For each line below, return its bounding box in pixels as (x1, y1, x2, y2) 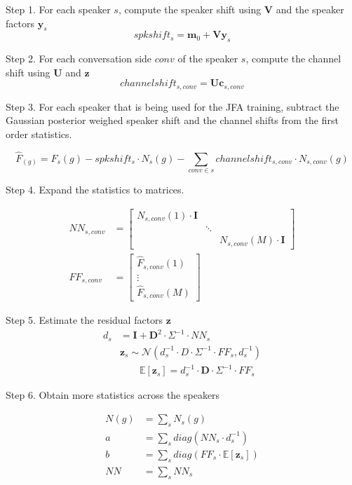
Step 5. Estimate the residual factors (6, 313, 163, 327)
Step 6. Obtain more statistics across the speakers (6, 388, 220, 402)
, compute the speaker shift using (118, 2, 262, 16)
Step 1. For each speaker (6, 2, 111, 16)
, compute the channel (245, 51, 341, 66)
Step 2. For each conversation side (6, 51, 152, 66)
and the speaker (276, 2, 344, 16)
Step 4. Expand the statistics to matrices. (6, 182, 184, 197)
